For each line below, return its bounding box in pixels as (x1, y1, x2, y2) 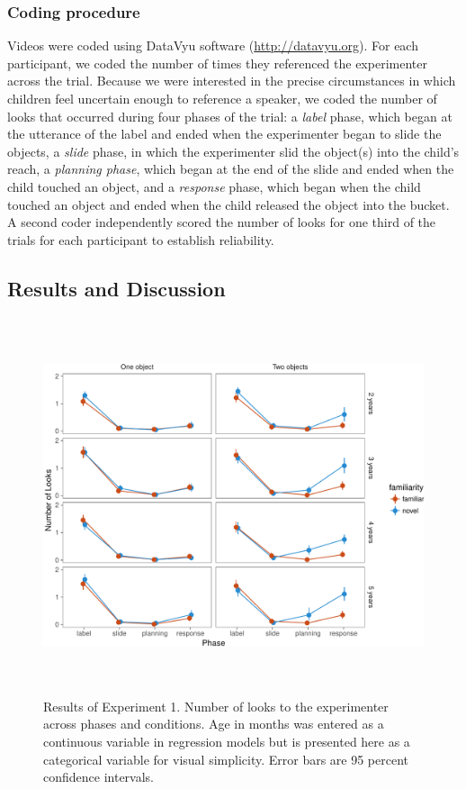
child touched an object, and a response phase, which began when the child (7, 177, 421, 195)
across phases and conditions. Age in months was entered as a (43, 714, 384, 733)
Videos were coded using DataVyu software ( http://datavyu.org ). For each (7, 36, 418, 55)
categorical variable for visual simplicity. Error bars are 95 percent (43, 749, 409, 768)
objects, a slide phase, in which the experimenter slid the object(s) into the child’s (7, 141, 460, 160)
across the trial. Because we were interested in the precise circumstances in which (7, 71, 456, 90)
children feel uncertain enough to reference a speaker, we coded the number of (7, 89, 437, 107)
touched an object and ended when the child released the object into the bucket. (7, 195, 450, 213)
